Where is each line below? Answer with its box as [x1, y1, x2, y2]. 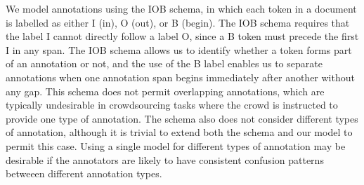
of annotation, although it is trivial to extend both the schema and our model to [6, 125, 353, 139]
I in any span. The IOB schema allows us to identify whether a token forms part [6, 42, 352, 57]
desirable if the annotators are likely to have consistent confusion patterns [6, 152, 324, 167]
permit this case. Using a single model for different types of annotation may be [6, 138, 346, 153]
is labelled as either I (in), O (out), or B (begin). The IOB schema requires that [6, 15, 350, 29]
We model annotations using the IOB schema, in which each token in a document [6, 1, 357, 15]
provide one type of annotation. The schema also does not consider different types [6, 111, 358, 125]
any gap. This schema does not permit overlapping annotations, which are [6, 83, 325, 98]
